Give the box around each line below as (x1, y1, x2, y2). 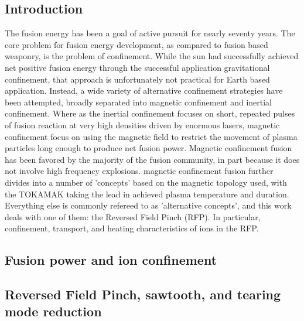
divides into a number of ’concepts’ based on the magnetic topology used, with (5, 176, 287, 188)
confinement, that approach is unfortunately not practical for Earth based (5, 73, 270, 85)
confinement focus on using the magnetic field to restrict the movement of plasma (5, 130, 298, 142)
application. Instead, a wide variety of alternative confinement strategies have (5, 84, 283, 97)
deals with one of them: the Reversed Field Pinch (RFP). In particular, (5, 210, 261, 223)
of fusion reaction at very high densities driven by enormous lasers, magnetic (5, 118, 280, 131)
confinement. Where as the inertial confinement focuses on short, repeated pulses (5, 107, 295, 119)
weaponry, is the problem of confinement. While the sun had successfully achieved (5, 50, 299, 62)
